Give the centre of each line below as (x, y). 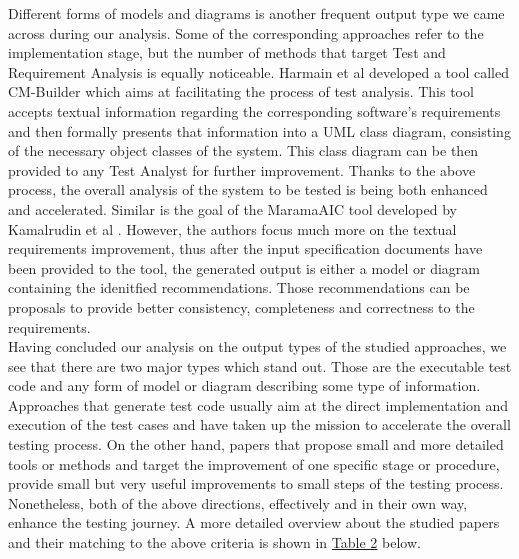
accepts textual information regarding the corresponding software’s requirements (254, 110)
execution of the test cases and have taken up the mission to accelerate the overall (259, 424)
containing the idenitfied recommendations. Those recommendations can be (239, 287)
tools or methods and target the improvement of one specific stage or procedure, (254, 463)
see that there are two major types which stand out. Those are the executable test (260, 365)
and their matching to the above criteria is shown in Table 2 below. (214, 542)
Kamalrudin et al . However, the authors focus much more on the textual (232, 228)
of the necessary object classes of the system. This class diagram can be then (243, 150)
